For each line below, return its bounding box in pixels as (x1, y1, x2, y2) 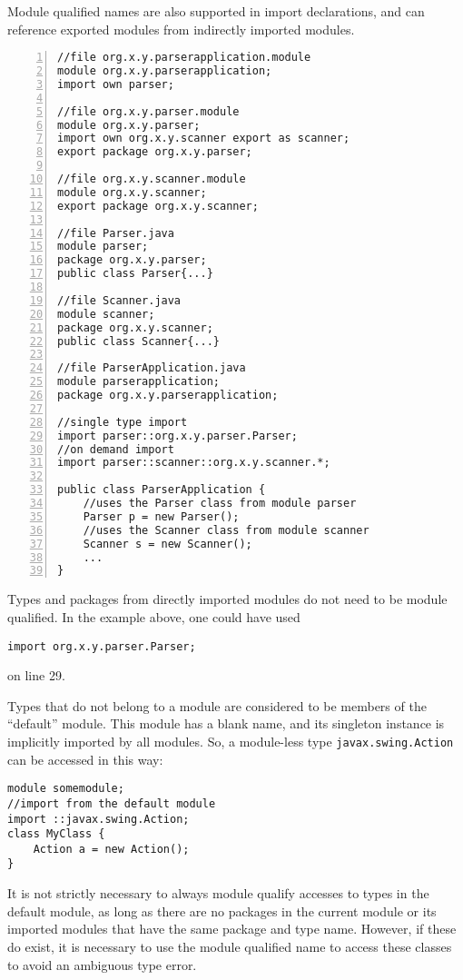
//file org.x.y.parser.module (57, 104, 240, 118)
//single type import (57, 415, 188, 429)
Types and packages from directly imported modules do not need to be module (7, 589, 448, 609)
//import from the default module (7, 797, 216, 810)
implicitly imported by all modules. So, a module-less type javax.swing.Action (7, 731, 454, 750)
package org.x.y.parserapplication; (57, 389, 279, 402)
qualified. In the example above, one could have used (7, 607, 300, 626)
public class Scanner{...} (57, 334, 220, 348)
